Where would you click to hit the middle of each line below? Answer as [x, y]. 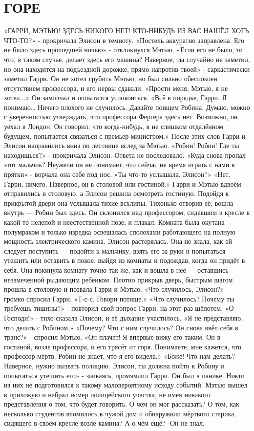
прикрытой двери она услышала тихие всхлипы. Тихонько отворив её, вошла [119, 203]
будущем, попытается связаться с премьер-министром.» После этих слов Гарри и [125, 136]
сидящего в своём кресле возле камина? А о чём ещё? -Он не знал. [104, 423]
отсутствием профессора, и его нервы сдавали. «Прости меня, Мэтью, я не [116, 88]
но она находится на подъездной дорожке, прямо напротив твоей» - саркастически [127, 69]
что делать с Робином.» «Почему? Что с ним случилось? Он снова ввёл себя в [121, 327]
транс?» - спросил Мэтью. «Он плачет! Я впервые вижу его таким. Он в [112, 337]
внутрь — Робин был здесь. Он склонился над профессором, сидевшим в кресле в [127, 212]
